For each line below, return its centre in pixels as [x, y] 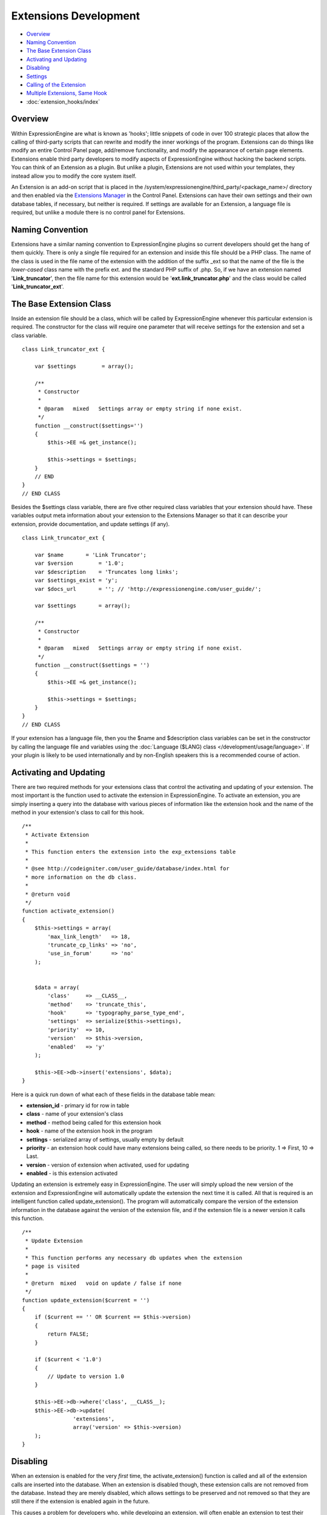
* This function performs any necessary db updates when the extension [134, 1258]
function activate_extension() [68, 911]
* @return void [48, 894]
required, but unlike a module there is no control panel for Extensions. [98, 213]
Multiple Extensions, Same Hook [67, 93]
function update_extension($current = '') [86, 1300]
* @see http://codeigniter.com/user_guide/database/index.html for [127, 869]
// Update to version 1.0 [86, 1377]
